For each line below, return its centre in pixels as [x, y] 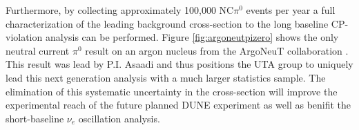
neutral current [38, 50]
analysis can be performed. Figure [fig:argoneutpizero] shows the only [192, 37]
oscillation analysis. [119, 118]
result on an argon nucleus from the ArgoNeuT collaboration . [217, 50]
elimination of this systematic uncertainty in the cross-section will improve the [172, 91]
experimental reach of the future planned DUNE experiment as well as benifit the [178, 105]
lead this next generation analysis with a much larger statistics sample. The [166, 77]
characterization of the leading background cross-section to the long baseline [167, 23]
